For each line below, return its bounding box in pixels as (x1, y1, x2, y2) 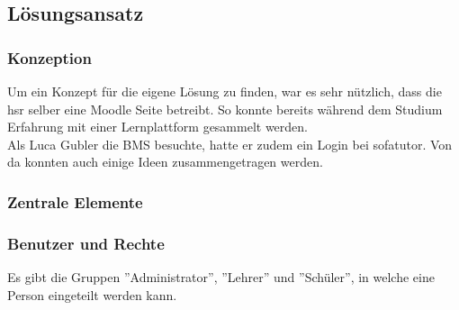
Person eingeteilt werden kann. (7, 285, 177, 304)
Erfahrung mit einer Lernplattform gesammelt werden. (7, 117, 308, 136)
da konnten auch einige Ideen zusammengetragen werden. (7, 152, 323, 171)
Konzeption (7, 46, 92, 68)
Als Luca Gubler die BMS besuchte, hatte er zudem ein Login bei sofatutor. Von (7, 134, 453, 153)
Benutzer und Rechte (7, 232, 165, 254)
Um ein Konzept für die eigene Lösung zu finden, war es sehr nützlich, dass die (7, 82, 442, 100)
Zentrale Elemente (7, 190, 143, 213)
